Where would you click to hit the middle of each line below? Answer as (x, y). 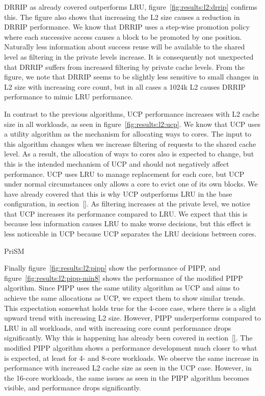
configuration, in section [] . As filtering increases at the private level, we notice (127, 204)
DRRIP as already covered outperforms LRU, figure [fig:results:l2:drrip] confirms (131, 7)
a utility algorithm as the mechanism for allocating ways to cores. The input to (128, 134)
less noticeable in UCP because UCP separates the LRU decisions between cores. (130, 234)
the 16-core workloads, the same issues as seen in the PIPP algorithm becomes (127, 377)
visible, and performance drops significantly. (73, 388)
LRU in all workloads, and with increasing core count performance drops (118, 327)
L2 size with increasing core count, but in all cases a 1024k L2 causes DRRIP (125, 86)
